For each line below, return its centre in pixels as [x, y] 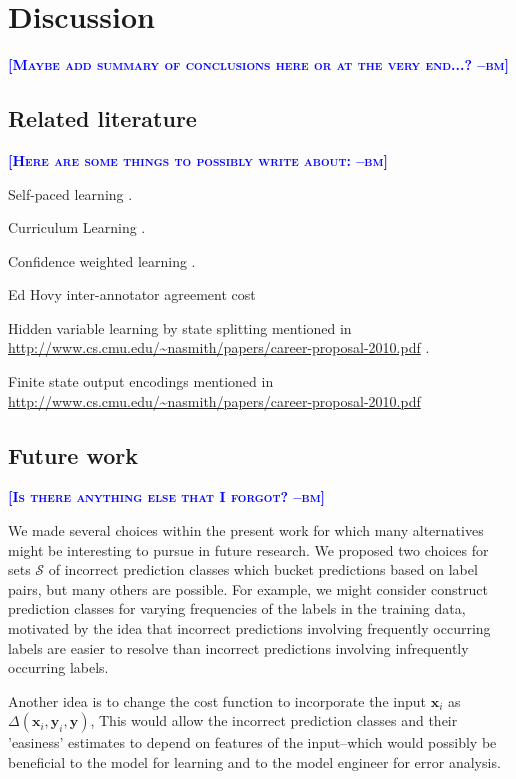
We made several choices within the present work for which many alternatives [246, 530]
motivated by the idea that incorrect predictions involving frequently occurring [249, 628]
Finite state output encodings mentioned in [141, 381]
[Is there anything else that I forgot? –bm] [167, 496]
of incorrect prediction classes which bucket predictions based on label [263, 569]
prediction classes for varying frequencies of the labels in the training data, [237, 608]
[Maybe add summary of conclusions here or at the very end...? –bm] [258, 64]
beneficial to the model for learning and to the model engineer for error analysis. [254, 762]
